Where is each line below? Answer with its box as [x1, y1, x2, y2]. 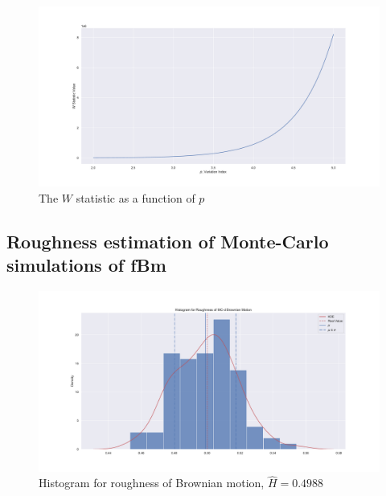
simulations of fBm [6, 252, 166, 277]
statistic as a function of [76, 190, 195, 207]
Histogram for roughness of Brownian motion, [39, 474, 265, 491]
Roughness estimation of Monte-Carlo [6, 229, 329, 253]
